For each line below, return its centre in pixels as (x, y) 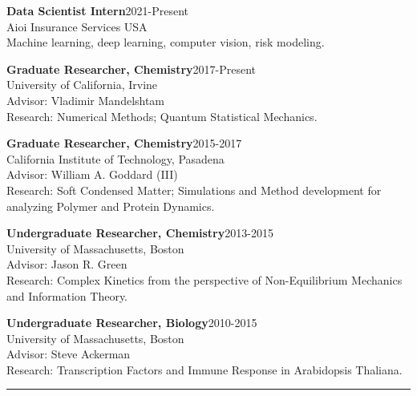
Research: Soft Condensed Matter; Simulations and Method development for (194, 190)
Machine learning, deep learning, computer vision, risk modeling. (166, 42)
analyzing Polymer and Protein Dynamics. (111, 206)
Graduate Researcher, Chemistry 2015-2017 (124, 143)
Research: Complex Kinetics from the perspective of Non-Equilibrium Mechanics (204, 279)
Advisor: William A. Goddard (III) (92, 174)
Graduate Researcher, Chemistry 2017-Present (132, 69)
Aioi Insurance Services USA (77, 26)
